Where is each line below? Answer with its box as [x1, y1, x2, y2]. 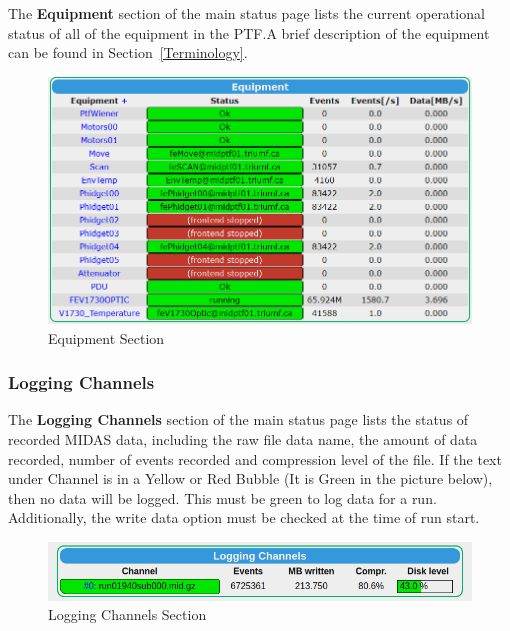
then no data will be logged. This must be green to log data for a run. [8, 487, 437, 508]
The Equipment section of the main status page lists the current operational [8, 3, 485, 23]
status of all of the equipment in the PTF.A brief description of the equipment [8, 22, 490, 43]
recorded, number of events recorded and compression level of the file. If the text [8, 448, 502, 469]
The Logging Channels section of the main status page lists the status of [8, 409, 469, 430]
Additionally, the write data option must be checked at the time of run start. [8, 507, 480, 528]
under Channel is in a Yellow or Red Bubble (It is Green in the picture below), [8, 468, 493, 489]
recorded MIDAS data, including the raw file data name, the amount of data [8, 429, 478, 450]
